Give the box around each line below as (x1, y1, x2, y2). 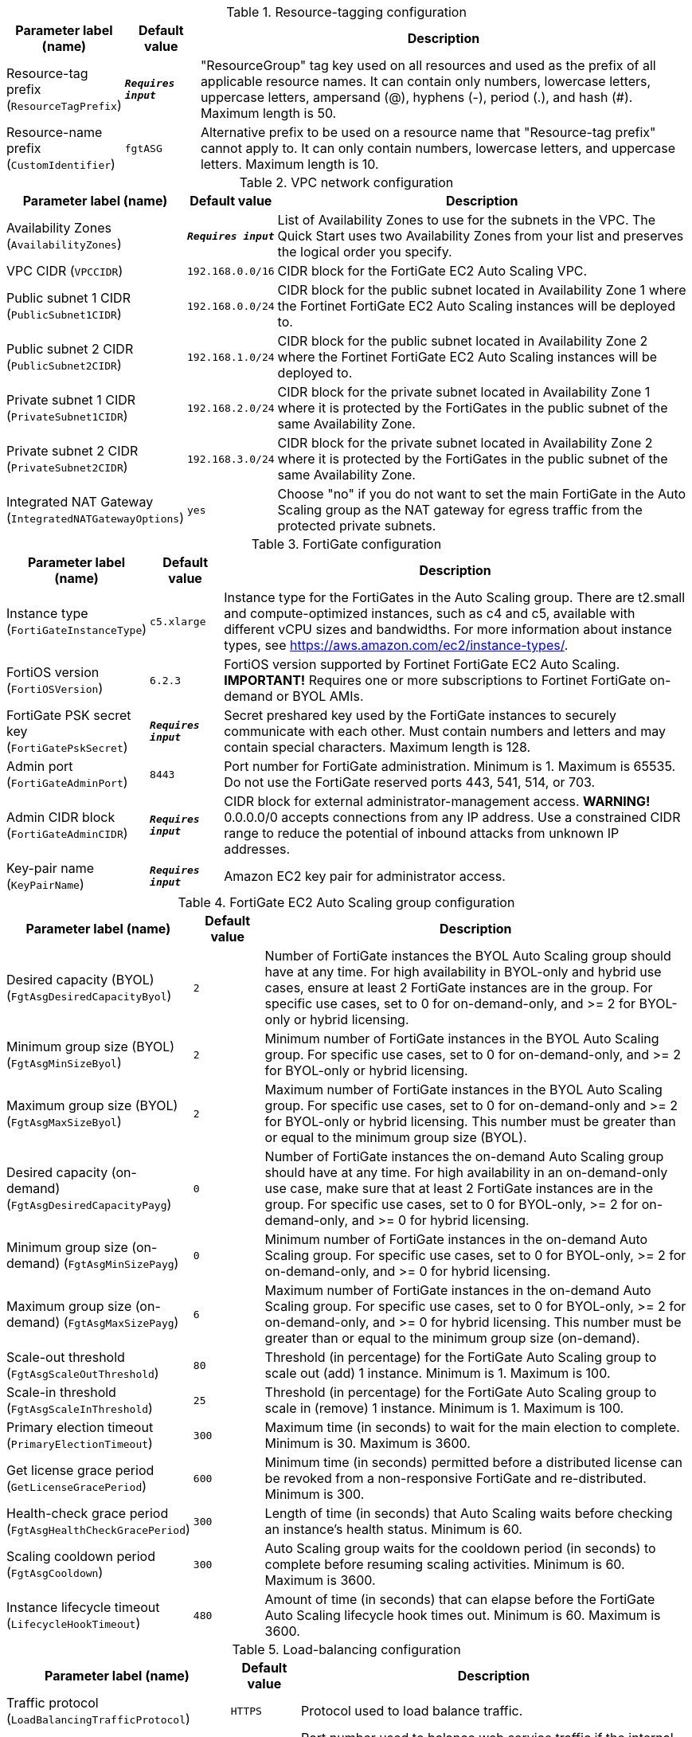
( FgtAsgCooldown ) (6, 1564, 104, 1580)
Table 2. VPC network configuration (239, 174, 454, 190)
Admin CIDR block (6, 809, 115, 825)
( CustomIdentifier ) (6, 156, 115, 172)
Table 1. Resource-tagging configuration (226, 4, 467, 20)
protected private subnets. (277, 518, 436, 534)
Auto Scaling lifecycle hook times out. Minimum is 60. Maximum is (264, 1607, 661, 1623)
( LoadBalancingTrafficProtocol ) (6, 1711, 190, 1727)
